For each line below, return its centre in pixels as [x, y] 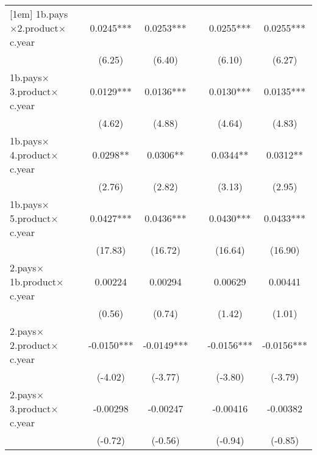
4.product [30, 155]
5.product [30, 218]
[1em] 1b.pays [39, 14]
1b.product [33, 281]
